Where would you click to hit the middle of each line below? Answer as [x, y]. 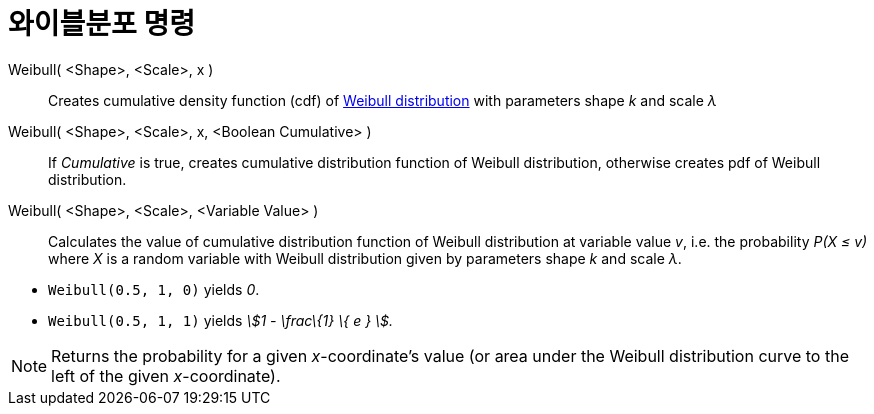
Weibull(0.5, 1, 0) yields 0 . [154, 289]
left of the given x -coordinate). [166, 375]
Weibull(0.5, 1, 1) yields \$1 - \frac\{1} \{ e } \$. [221, 320]
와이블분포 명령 [101, 24]
